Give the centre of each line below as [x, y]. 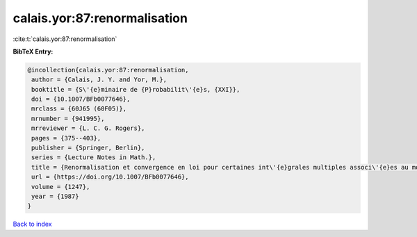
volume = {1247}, [61, 187]
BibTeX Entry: [33, 51]
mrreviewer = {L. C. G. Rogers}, [88, 128]
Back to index [32, 224]
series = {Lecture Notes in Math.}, [94, 157]
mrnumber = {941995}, [68, 119]
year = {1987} [55, 196]
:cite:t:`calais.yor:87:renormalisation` [65, 39]
